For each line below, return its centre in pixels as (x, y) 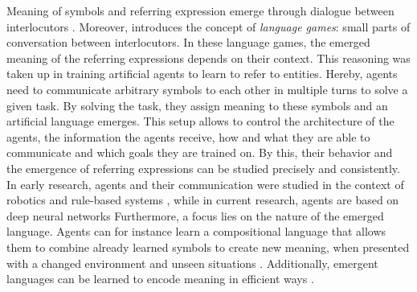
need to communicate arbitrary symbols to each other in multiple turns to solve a (207, 89)
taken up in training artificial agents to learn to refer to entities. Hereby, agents (202, 74)
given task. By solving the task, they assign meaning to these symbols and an (197, 105)
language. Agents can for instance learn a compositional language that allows (196, 231)
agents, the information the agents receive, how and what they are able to (188, 136)
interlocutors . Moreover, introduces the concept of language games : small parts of (208, 26)
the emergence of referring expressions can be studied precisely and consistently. (203, 168)
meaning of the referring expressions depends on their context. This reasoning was (208, 58)
